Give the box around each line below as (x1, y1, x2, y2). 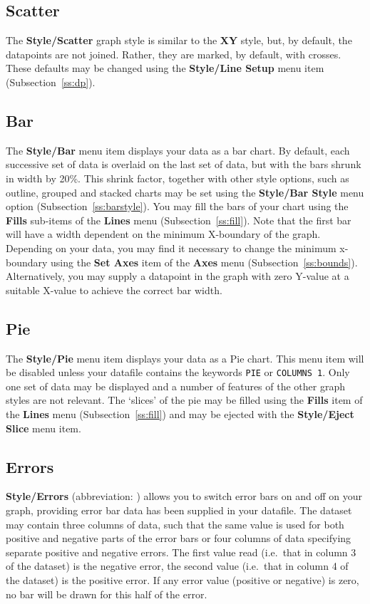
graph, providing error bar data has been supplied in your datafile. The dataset (6, 502, 352, 517)
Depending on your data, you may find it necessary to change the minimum (6, 240, 336, 255)
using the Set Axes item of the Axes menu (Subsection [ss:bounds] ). (51, 254, 358, 269)
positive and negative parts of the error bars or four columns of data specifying (6, 531, 351, 546)
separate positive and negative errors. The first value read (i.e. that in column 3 (6, 544, 356, 559)
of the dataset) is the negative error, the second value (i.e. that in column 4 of (6, 558, 349, 573)
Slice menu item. (6, 420, 81, 435)
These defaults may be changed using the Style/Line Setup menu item (6, 61, 324, 75)
